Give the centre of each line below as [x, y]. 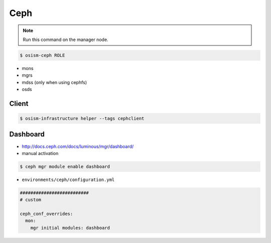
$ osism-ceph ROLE [42, 55]
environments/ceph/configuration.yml [68, 179]
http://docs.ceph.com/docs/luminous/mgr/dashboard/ [78, 146]
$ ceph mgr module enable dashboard [65, 166]
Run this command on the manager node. [65, 39]
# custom [31, 200]
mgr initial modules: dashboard [70, 228]
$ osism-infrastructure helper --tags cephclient [82, 118]
